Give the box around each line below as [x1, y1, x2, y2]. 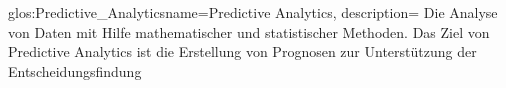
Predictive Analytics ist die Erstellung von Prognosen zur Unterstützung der [8, 41, 477, 62]
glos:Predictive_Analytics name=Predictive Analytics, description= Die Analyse [8, 2, 498, 22]
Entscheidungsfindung [8, 60, 142, 81]
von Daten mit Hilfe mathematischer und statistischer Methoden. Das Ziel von [8, 21, 490, 42]
